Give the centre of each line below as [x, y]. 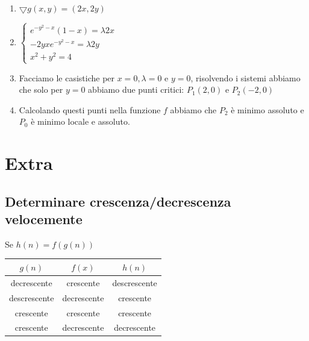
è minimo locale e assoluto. [80, 121]
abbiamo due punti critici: [136, 89]
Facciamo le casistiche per [67, 77]
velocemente [44, 219]
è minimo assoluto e [267, 109]
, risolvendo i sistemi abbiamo [245, 77]
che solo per [41, 89]
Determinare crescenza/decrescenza [118, 201]
